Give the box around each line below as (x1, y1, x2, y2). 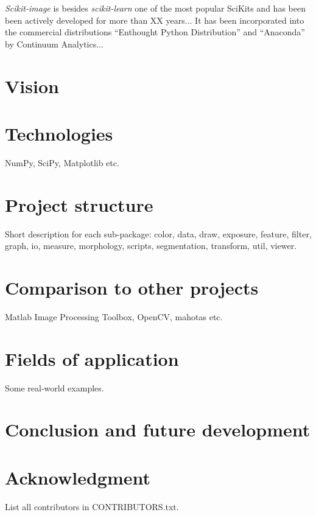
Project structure (5, 192, 153, 217)
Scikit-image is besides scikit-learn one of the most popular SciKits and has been (5, 2, 306, 14)
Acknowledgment (5, 464, 150, 489)
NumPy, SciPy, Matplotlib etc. (5, 156, 119, 169)
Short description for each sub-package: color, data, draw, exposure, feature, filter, (5, 227, 312, 240)
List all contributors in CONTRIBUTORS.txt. (5, 500, 179, 513)
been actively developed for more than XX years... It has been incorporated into (5, 13, 304, 26)
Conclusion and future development (5, 417, 311, 442)
